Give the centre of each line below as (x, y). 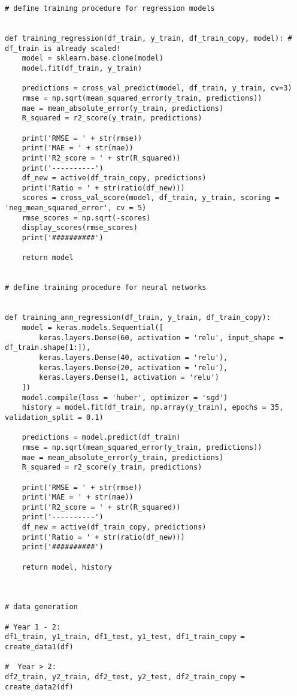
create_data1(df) (39, 647)
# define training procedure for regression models (110, 8)
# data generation (41, 607)
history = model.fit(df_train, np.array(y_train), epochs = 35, (153, 408)
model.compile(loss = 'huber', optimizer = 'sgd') (125, 397)
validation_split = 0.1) (54, 417)
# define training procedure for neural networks (106, 288)
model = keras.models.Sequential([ (93, 328)
